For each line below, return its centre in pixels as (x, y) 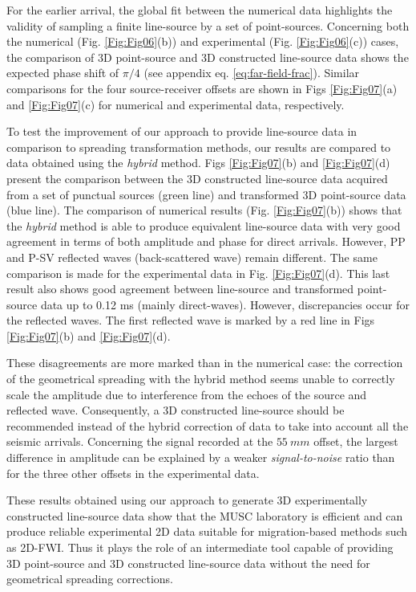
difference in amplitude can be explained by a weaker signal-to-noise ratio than (201, 457)
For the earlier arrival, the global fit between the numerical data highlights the (200, 10)
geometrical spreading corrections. (90, 579)
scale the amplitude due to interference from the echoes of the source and (187, 394)
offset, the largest (356, 441)
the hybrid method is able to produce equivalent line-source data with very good (204, 225)
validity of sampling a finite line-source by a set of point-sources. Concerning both (208, 25)
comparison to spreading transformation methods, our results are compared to (199, 147)
